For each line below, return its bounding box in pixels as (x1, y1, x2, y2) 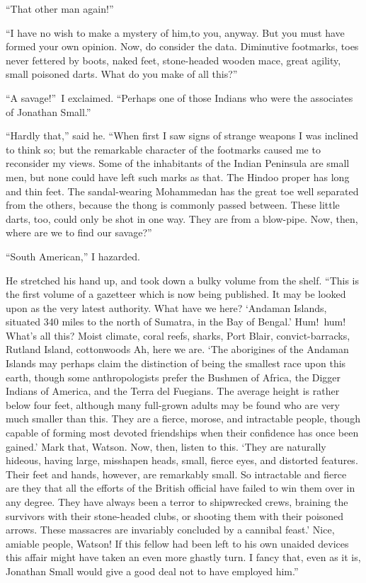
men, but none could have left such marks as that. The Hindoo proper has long (6, 169, 350, 184)
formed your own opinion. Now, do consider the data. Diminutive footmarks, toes (6, 39, 359, 54)
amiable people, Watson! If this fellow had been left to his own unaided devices (6, 536, 349, 550)
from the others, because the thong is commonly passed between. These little (6, 197, 340, 212)
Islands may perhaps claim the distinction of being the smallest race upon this (6, 356, 346, 371)
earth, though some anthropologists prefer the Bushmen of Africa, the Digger (6, 369, 341, 384)
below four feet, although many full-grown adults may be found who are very (6, 397, 340, 412)
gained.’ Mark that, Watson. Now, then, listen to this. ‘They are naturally (6, 439, 326, 454)
